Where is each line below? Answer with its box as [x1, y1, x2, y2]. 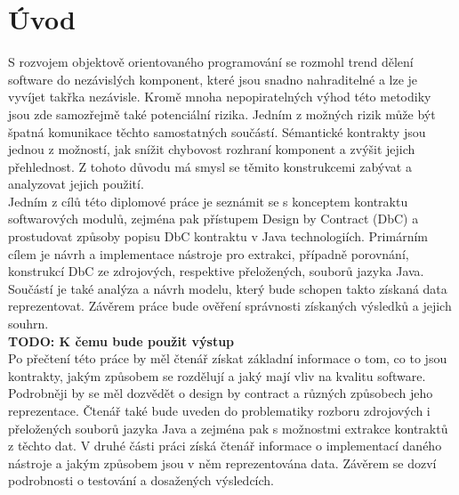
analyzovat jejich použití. [8, 174, 144, 193]
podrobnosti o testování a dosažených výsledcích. [8, 471, 275, 490]
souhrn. [8, 314, 49, 333]
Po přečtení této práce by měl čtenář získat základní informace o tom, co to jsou [8, 349, 447, 368]
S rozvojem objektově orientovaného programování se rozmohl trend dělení [8, 53, 414, 71]
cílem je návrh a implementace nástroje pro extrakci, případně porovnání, [8, 244, 409, 263]
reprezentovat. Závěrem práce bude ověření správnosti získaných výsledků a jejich [8, 296, 452, 315]
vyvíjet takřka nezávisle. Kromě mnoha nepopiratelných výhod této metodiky [8, 87, 431, 106]
